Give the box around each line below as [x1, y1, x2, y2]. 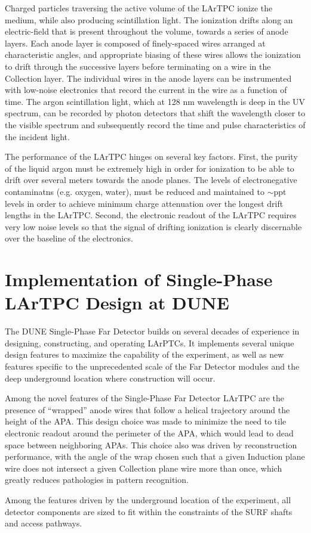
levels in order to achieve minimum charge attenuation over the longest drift [5, 197, 284, 209]
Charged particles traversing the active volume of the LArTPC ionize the [5, 2, 273, 14]
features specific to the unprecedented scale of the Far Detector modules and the [5, 360, 300, 372]
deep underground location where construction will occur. [5, 371, 215, 384]
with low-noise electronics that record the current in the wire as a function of [5, 83, 287, 96]
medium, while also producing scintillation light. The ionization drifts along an [5, 13, 293, 26]
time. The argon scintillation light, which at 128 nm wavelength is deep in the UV [5, 95, 306, 107]
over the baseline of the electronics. [5, 232, 133, 244]
